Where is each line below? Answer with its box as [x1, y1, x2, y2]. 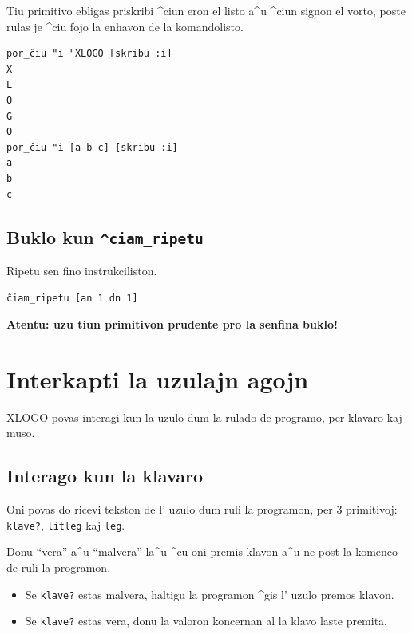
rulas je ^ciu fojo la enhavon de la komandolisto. [6, 18, 244, 34]
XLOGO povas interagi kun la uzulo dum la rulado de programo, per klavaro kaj [6, 408, 402, 425]
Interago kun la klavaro [6, 463, 204, 488]
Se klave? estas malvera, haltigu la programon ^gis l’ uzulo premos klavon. [25, 585, 394, 602]
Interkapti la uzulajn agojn [6, 362, 309, 395]
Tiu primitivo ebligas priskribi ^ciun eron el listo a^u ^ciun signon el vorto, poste [6, 2, 406, 18]
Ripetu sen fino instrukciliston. [6, 262, 157, 278]
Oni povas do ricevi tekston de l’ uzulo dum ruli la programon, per [6, 501, 333, 518]
